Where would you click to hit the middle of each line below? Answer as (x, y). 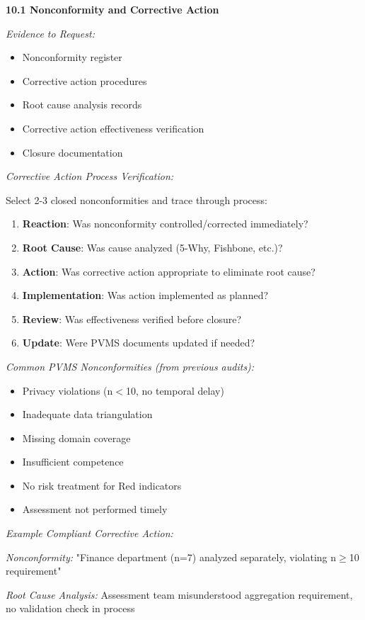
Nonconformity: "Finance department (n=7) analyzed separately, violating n (171, 557)
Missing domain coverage (76, 438)
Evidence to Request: (50, 33)
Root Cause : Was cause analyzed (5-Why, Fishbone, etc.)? (152, 247)
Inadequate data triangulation (87, 414)
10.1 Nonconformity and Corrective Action (112, 9)
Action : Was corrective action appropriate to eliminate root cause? (169, 271)
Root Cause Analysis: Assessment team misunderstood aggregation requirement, (179, 594)
